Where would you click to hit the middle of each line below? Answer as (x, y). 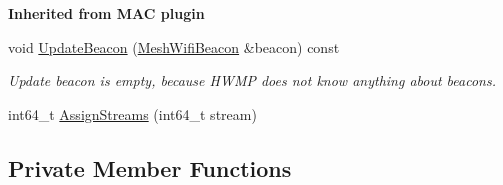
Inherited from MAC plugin (106, 13)
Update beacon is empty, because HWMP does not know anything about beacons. (252, 80)
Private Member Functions (150, 167)
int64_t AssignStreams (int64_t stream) (132, 113)
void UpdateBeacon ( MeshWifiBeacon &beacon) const (174, 46)
